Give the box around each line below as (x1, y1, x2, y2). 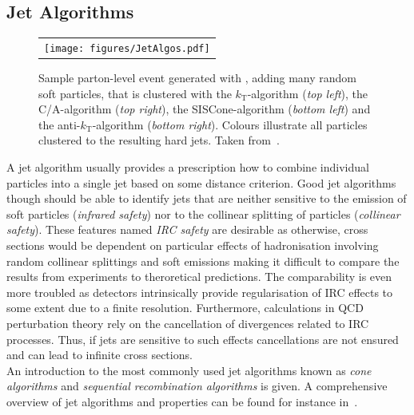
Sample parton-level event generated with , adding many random (38, 69, 356, 86)
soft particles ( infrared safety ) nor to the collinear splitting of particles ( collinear (6, 205, 400, 222)
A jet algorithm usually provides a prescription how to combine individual (6, 159, 369, 176)
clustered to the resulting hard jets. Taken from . (38, 132, 280, 148)
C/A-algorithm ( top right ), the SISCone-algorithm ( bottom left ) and (38, 101, 371, 117)
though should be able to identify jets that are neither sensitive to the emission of (6, 190, 407, 207)
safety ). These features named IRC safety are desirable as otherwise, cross (6, 221, 368, 238)
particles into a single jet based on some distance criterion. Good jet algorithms (6, 174, 396, 191)
